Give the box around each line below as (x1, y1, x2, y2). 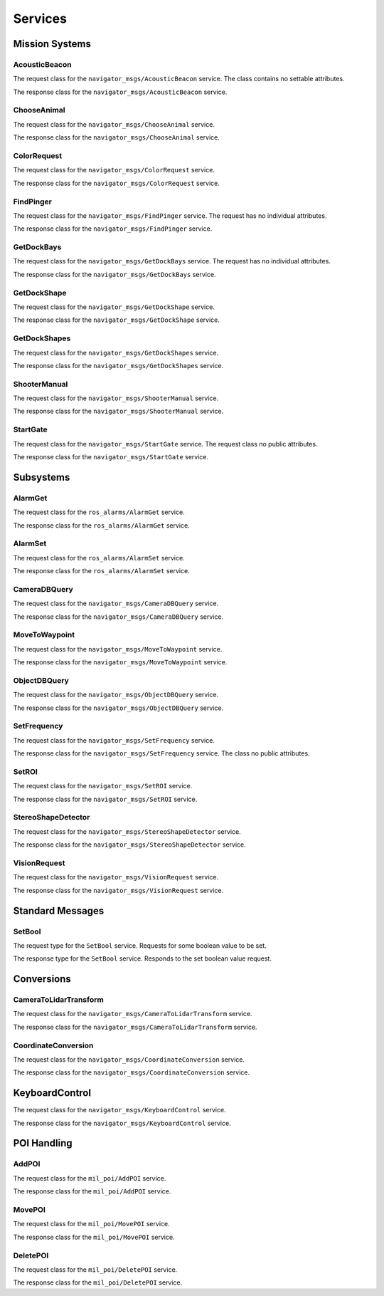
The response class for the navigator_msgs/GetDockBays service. (13, 270, 216, 278)
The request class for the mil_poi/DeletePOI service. (13, 1265, 178, 1274)
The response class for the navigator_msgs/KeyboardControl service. (13, 1119, 231, 1127)
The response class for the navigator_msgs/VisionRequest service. (13, 886, 224, 894)
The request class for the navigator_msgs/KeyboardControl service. (13, 1106, 227, 1114)
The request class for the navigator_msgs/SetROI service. (13, 782, 193, 790)
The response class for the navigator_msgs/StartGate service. (13, 452, 209, 461)
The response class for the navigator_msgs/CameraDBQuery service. (13, 612, 224, 621)
